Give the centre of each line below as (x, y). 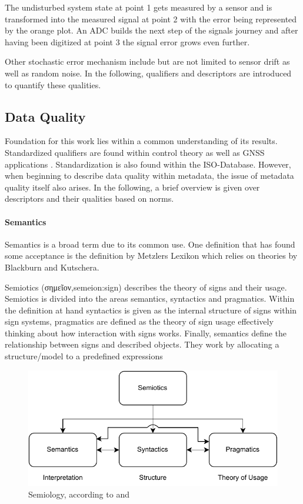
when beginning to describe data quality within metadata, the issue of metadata (149, 176)
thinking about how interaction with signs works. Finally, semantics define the (146, 333)
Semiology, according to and (79, 494)
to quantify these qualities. (53, 84)
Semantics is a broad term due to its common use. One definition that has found (150, 244)
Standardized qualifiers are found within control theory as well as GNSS (135, 152)
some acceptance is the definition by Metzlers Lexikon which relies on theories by (151, 256)
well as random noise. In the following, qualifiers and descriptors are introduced (148, 73)
